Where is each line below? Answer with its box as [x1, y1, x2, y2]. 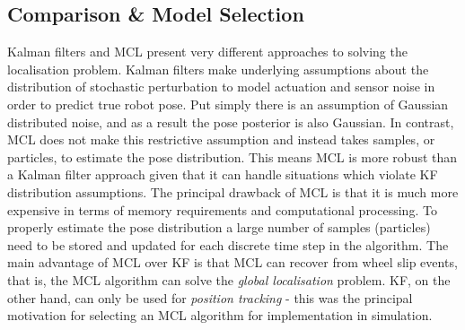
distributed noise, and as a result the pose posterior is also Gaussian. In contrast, [7, 112, 454, 131]
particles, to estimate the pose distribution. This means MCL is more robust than [7, 147, 458, 166]
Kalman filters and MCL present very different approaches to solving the [7, 42, 408, 61]
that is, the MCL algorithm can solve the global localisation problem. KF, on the [7, 270, 451, 289]
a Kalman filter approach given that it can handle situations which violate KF [7, 165, 438, 184]
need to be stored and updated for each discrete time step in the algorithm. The [7, 235, 449, 254]
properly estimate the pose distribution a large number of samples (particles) [7, 218, 431, 237]
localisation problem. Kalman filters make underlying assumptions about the [7, 59, 429, 78]
